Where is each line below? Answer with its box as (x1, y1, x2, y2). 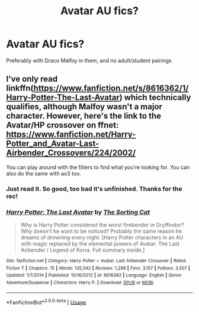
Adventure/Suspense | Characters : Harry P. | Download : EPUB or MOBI (6, 279, 154, 285)
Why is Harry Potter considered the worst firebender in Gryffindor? (20, 221, 184, 228)
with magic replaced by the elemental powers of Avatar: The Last (20, 240, 179, 247)
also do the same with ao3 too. (6, 170, 82, 177)
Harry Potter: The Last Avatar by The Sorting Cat (6, 208, 150, 216)
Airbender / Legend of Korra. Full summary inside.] (20, 246, 145, 253)
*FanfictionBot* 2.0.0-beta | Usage (6, 297, 86, 305)
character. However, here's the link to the (6, 111, 162, 121)
